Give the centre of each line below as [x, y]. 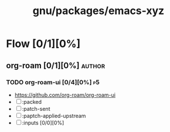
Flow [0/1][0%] [43, 44]
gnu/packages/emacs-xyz [98, 11]
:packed [32, 101]
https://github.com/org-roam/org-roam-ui [65, 94]
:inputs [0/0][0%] [43, 123]
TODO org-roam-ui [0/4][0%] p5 [53, 82]
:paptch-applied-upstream [54, 116]
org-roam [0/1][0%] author [56, 65]
